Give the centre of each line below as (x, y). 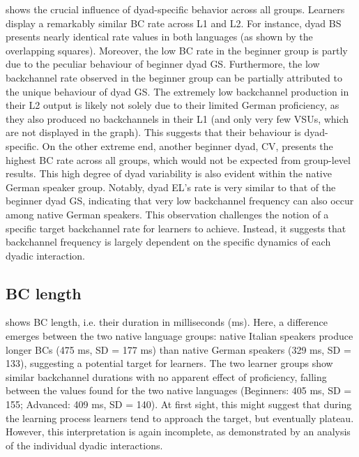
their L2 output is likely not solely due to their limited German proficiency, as (173, 105)
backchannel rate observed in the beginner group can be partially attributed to (174, 77)
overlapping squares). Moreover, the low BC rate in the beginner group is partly (177, 50)
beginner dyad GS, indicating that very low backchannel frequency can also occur (180, 201)
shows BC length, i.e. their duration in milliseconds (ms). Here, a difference (167, 322)
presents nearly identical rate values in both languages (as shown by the (159, 37)
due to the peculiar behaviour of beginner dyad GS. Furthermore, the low (163, 64)
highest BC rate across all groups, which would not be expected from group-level (178, 159)
